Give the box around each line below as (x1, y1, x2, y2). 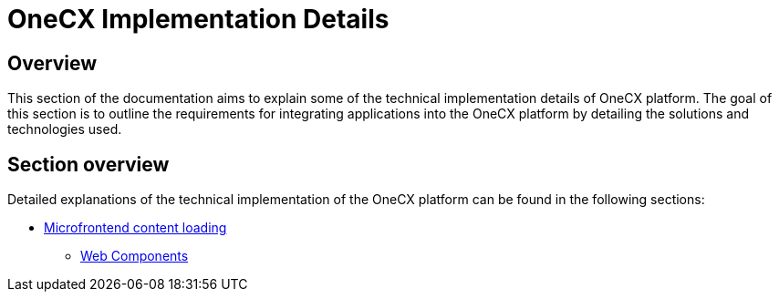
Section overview (7, 152, 170, 176)
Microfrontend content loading (44, 220, 227, 236)
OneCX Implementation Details (7, 4, 389, 35)
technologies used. (7, 121, 122, 138)
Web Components (80, 248, 189, 264)
